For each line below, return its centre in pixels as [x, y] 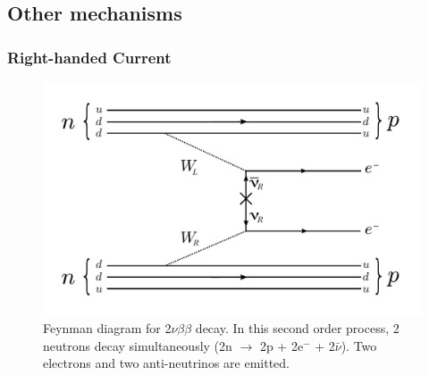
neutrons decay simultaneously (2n [138, 345]
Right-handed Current [89, 57]
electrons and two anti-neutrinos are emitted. [166, 363]
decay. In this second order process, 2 [297, 328]
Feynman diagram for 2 [107, 328]
